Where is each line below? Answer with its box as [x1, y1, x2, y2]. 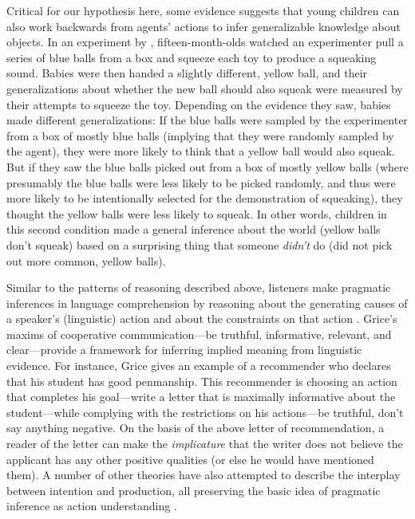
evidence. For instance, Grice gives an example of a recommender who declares [6, 357, 391, 374]
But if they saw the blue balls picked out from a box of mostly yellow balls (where [6, 158, 409, 175]
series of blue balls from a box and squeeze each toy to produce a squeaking [6, 49, 377, 65]
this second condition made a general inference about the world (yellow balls [6, 221, 381, 238]
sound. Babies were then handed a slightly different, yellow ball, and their [6, 65, 368, 81]
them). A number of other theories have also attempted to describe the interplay [6, 466, 401, 483]
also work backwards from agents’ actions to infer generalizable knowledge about [6, 18, 401, 34]
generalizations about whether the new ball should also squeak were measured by [6, 80, 403, 96]
